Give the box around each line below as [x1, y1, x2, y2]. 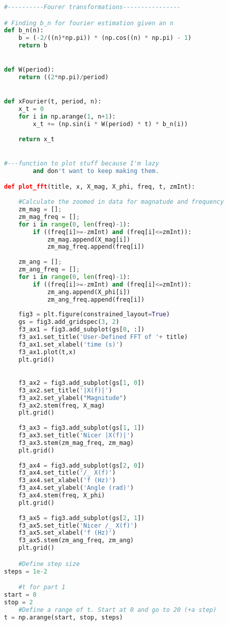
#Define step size [18, 560, 80, 567]
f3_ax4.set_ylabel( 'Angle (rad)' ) [18, 484, 134, 492]
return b [18, 42, 47, 49]
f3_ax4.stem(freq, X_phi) [18, 492, 105, 499]
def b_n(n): [4, 27, 44, 34]
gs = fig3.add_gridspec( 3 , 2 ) [18, 318, 120, 326]
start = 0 [4, 591, 37, 598]
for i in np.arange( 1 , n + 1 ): [18, 113, 116, 121]
